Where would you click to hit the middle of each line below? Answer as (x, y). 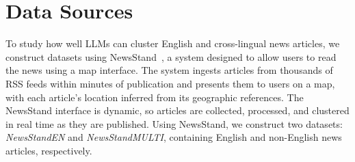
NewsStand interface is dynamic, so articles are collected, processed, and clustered (177, 110)
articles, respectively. (49, 150)
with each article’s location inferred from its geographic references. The (155, 97)
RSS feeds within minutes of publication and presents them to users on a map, (170, 83)
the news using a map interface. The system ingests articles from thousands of (169, 70)
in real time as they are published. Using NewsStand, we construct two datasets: (174, 123)
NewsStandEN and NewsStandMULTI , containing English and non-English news (174, 137)
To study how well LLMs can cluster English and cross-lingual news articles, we (173, 43)
